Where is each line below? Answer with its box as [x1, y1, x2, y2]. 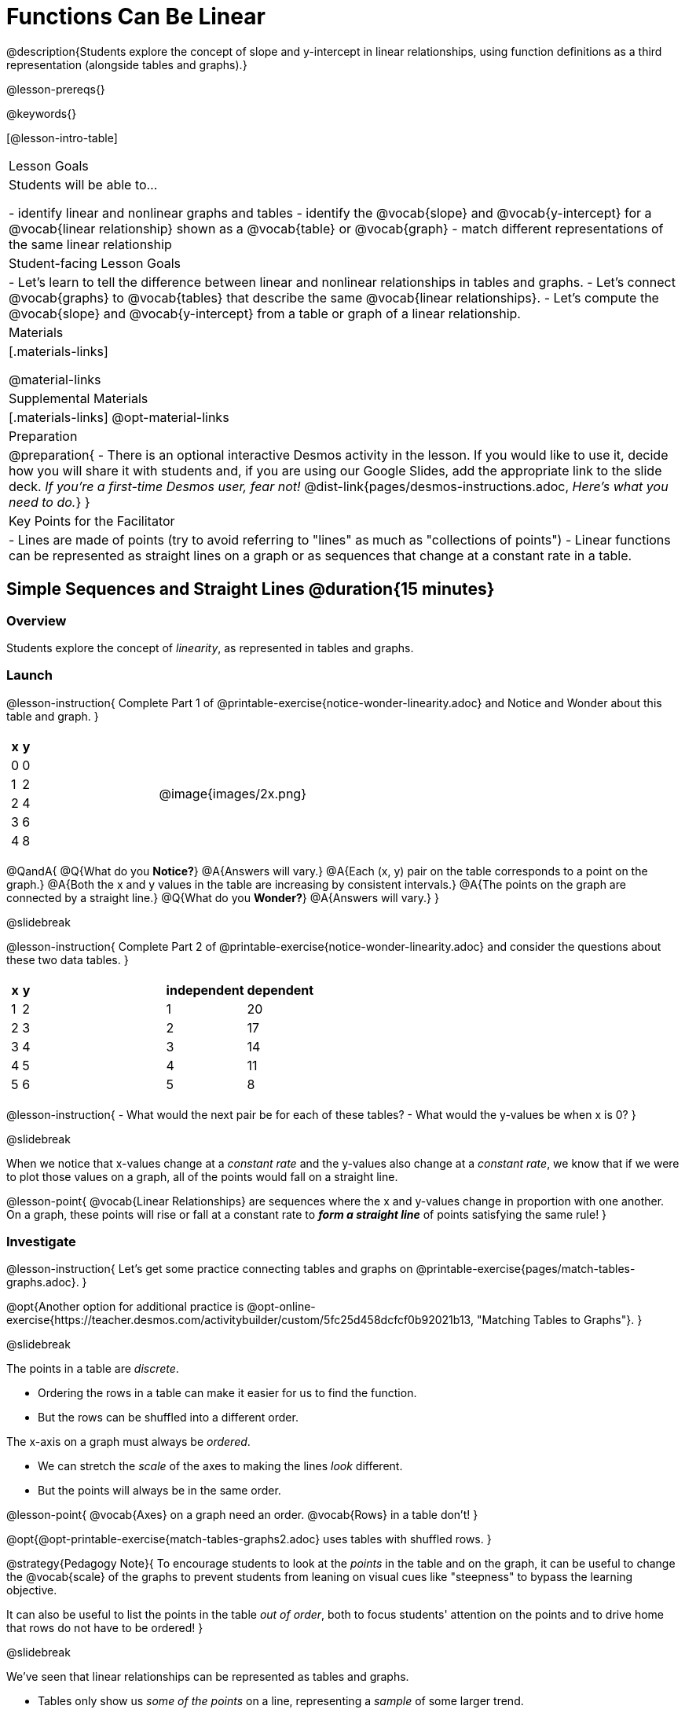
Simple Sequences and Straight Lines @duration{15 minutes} [6, 579, 495, 600]
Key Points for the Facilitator [9, 512, 175, 529]
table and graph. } [6, 709, 99, 723]
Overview [6, 612, 67, 629]
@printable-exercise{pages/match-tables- [416, 1262, 636, 1276]
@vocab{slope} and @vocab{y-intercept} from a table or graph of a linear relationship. [9, 305, 521, 321]
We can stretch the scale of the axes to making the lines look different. [38, 1459, 403, 1473]
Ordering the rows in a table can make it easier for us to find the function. [38, 1386, 417, 1400]
